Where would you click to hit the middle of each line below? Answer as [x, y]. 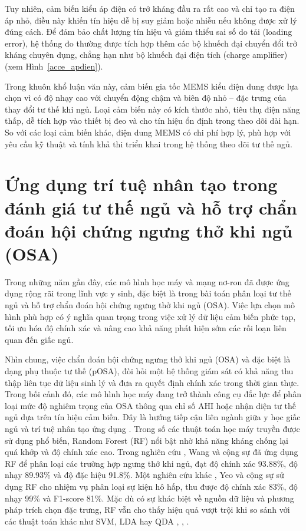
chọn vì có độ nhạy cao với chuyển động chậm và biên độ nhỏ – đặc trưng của [146, 98]
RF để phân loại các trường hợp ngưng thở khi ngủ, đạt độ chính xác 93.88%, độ [151, 463]
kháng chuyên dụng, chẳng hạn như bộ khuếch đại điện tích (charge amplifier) [146, 55]
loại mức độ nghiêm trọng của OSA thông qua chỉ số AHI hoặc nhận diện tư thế [151, 405]
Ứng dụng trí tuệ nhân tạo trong [141, 184]
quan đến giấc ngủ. [39, 339]
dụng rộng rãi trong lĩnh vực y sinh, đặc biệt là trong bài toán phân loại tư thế [148, 293]
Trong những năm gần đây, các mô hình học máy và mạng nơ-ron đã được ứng [147, 281]
